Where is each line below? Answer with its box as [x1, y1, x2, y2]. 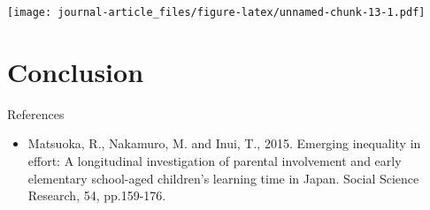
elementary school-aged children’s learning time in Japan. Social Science [27, 169, 419, 187]
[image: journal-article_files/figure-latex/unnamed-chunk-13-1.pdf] [7, 6, 426, 19]
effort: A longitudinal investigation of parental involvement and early [27, 151, 402, 169]
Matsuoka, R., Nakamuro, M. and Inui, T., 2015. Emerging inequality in [27, 134, 421, 153]
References [7, 104, 65, 123]
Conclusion [7, 53, 144, 89]
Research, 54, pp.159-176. [27, 186, 166, 205]
